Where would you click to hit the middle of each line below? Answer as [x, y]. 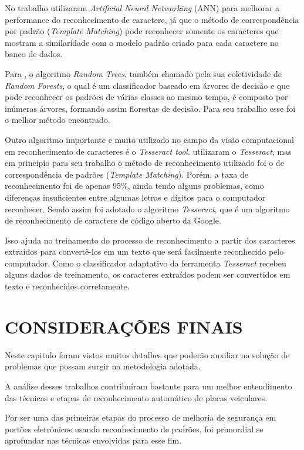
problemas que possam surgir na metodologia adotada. [103, 366]
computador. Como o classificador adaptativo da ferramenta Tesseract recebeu [146, 263]
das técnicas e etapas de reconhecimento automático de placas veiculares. [136, 397]
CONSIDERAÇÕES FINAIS [124, 326]
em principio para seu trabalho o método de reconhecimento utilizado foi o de [144, 163]
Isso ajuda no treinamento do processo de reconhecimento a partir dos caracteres [150, 240]
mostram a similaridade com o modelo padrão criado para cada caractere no [142, 42]
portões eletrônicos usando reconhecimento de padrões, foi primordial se [134, 429]
